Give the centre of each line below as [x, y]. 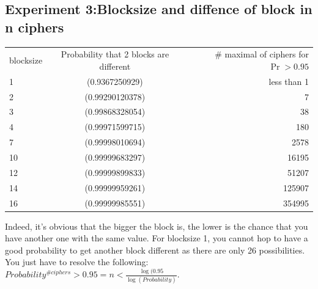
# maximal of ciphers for [262, 54]
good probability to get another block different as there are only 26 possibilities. [155, 250]
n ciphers [35, 27]
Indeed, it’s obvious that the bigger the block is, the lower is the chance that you [157, 226]
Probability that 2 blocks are [115, 54]
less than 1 [289, 81]
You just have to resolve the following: [77, 262]
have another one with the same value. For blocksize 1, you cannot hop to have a [157, 238]
